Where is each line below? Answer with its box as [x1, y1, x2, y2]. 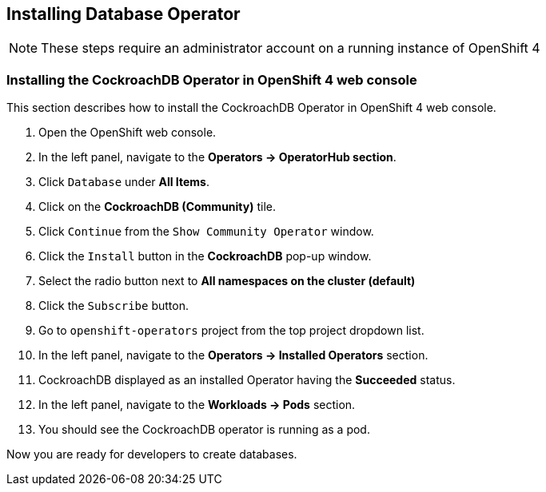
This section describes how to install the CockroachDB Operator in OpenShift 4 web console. [6, 101, 496, 115]
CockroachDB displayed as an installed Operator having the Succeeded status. [38, 373, 456, 387]
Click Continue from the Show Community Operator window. [38, 224, 374, 239]
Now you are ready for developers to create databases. [6, 447, 297, 462]
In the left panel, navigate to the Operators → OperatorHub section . [38, 150, 397, 165]
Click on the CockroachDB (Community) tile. [38, 200, 276, 214]
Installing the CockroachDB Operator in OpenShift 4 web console [6, 71, 417, 88]
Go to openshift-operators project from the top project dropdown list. [38, 323, 424, 338]
